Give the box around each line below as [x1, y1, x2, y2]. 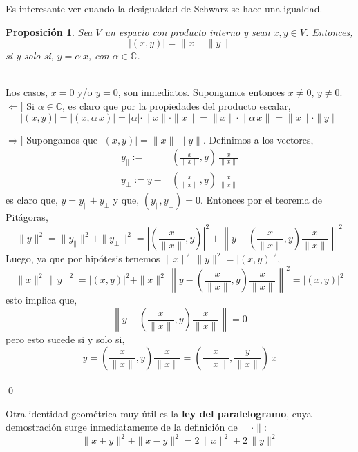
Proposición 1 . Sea [6, 24, 93, 39]
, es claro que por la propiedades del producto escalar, [62, 98, 291, 112]
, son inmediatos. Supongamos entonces [117, 85, 285, 99]
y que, [113, 193, 140, 207]
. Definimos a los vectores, [202, 132, 314, 146]
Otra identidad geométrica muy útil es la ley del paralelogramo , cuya [6, 406, 312, 420]
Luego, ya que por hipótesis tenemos [6, 251, 160, 266]
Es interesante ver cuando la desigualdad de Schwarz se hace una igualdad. [6, 1, 323, 15]
